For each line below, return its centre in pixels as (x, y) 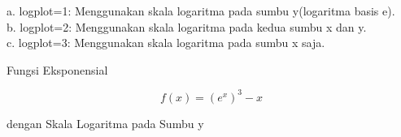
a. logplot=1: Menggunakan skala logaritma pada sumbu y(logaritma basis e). (201, 11)
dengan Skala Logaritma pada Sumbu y (105, 123)
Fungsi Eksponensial (57, 69)
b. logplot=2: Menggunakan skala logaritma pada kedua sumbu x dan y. (187, 26)
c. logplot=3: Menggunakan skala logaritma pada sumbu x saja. (166, 43)
